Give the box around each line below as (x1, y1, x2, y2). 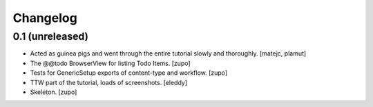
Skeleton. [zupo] (30, 88, 77, 96)
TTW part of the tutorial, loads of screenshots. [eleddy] (30, 78, 188, 86)
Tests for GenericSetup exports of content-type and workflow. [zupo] (30, 69, 228, 77)
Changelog (12, 10, 77, 25)
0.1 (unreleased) (12, 30, 89, 43)
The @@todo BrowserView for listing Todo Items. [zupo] (30, 59, 191, 67)
